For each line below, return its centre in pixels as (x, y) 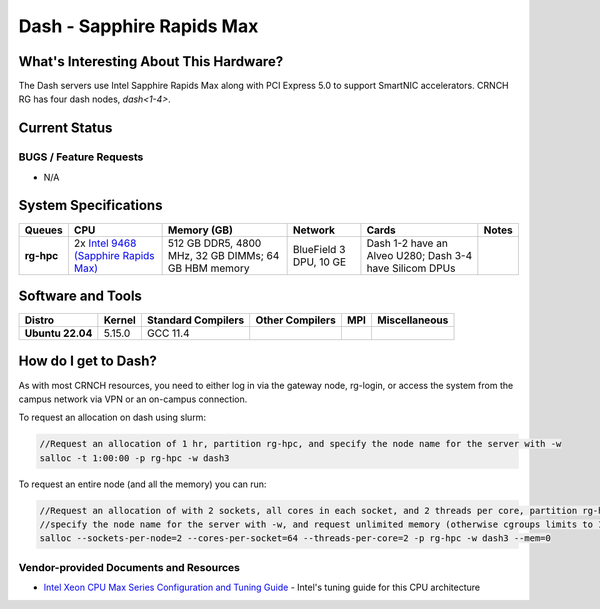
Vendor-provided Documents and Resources (129, 567)
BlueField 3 (319, 249)
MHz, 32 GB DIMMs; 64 (223, 255)
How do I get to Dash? (87, 361)
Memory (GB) (200, 230)
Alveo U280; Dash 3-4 (419, 255)
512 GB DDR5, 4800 (214, 243)
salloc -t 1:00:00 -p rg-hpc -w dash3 (134, 458)
